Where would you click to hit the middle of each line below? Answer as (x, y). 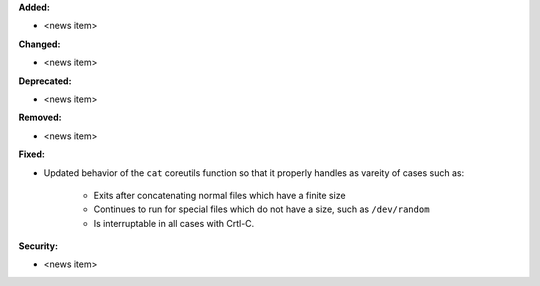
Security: (38, 246)
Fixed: (31, 154)
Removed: (40, 117)
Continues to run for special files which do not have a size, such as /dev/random (261, 209)
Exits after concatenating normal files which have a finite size (219, 195)
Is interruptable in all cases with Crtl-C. (174, 223)
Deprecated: (45, 81)
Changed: (39, 44)
